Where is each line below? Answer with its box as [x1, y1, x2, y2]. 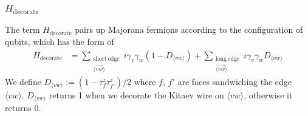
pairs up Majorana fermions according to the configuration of [75, 23, 303, 36]
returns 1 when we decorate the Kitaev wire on [49, 88, 224, 101]
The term [5, 23, 40, 36]
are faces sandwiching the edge [177, 75, 292, 87]
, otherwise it [244, 88, 293, 101]
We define [5, 75, 41, 87]
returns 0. [5, 101, 41, 114]
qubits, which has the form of [5, 35, 114, 47]
